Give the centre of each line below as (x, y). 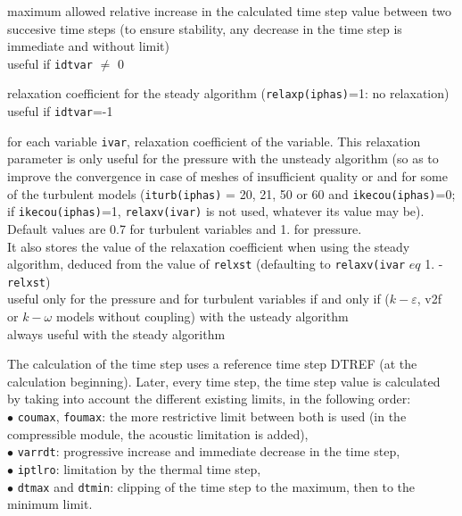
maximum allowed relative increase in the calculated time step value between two (229, 11)
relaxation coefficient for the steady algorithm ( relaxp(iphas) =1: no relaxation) (228, 93)
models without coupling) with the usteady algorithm (202, 316)
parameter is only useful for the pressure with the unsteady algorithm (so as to (223, 158)
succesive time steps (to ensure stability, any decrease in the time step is (205, 28)
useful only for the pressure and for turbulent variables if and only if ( (198, 299)
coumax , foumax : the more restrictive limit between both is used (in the (212, 416)
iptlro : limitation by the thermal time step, (139, 468)
